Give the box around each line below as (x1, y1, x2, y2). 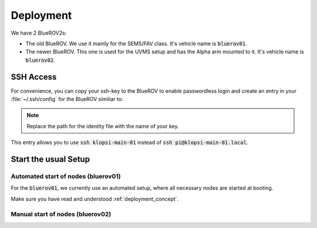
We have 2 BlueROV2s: (11, 29, 67, 36)
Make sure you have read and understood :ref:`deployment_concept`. (11, 195, 179, 202)
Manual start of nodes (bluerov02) (11, 210, 112, 218)
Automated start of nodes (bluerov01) (11, 172, 121, 180)
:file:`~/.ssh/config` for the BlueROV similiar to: (11, 96, 123, 103)
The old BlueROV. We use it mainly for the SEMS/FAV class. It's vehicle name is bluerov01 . (25, 40, 247, 47)
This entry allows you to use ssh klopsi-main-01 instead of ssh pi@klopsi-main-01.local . (11, 139, 248, 146)
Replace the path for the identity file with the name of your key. (26, 122, 179, 129)
